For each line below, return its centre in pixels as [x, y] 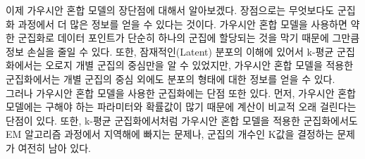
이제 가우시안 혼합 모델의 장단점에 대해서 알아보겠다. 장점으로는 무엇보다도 [170, 10]
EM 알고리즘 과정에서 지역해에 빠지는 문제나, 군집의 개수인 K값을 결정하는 [170, 134]
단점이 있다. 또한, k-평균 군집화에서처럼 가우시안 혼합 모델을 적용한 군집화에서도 [182, 120]
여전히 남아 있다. [54, 147]
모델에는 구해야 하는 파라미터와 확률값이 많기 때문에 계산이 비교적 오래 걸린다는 [181, 107]
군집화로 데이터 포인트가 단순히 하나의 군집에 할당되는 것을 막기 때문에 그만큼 [189, 38]
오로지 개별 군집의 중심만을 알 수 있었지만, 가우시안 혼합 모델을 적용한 [199, 65]
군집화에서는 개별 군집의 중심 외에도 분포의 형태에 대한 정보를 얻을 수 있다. [171, 78]
